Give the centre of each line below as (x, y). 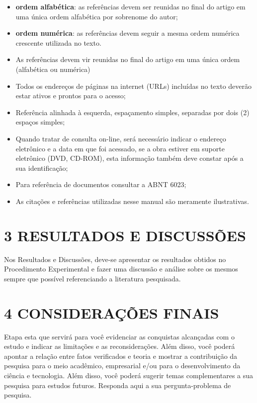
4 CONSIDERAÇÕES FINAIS (112, 312)
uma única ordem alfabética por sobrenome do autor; (97, 16)
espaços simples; (40, 122)
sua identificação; (42, 168)
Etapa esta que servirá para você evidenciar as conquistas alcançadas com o (119, 336)
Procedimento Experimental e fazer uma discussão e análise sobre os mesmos (121, 269)
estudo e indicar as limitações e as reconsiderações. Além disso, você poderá (120, 346)
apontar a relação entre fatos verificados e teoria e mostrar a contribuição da (121, 356)
